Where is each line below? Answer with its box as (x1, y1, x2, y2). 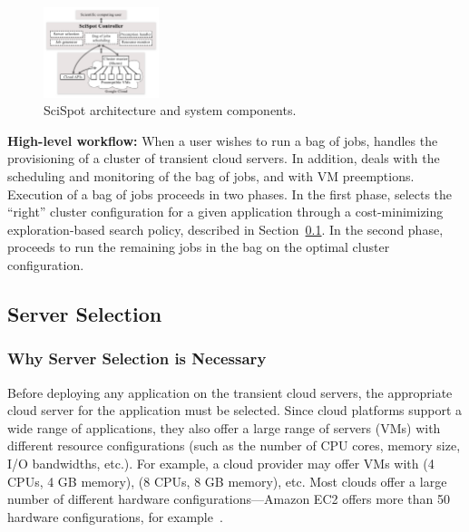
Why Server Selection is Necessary (7, 347, 267, 370)
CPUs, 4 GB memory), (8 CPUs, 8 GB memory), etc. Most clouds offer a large (7, 471, 447, 490)
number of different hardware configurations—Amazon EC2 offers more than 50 (7, 489, 450, 508)
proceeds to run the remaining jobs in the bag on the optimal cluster (7, 237, 390, 256)
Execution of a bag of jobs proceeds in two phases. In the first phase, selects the (7, 184, 453, 203)
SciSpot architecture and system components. (44, 101, 297, 120)
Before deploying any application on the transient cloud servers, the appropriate (7, 382, 453, 401)
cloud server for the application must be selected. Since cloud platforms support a (7, 401, 463, 420)
